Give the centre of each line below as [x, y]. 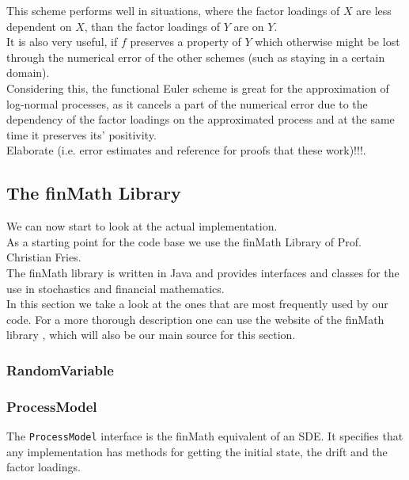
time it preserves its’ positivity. [81, 134]
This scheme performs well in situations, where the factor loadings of [173, 10]
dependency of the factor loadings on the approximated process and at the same [201, 119]
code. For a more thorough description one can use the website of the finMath [195, 319]
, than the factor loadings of [152, 26]
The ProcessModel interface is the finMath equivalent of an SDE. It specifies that [205, 435]
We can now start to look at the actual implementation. [142, 226]
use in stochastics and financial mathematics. [116, 288]
